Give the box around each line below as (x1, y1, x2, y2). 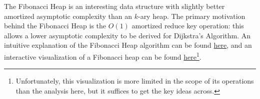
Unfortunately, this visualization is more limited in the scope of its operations (15, 76, 254, 86)
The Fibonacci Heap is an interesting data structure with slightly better (4, 1, 225, 11)
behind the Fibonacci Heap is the (4, 20, 106, 31)
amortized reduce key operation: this (131, 20, 244, 31)
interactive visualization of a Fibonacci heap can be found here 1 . (4, 50, 201, 62)
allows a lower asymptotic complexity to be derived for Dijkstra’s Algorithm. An (4, 30, 251, 40)
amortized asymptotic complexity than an (4, 10, 132, 21)
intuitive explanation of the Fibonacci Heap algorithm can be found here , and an (4, 40, 252, 50)
